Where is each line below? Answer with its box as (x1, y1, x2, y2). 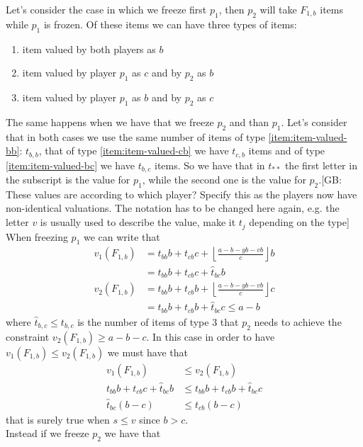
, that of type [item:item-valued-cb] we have (38, 143, 229, 158)
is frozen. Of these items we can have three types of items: (43, 16, 297, 31)
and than (229, 114, 269, 129)
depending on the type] (249, 215, 350, 230)
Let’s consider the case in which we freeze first (6, 2, 207, 16)
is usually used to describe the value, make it (40, 215, 236, 230)
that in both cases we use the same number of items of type (6, 129, 265, 144)
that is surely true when (6, 412, 110, 426)
